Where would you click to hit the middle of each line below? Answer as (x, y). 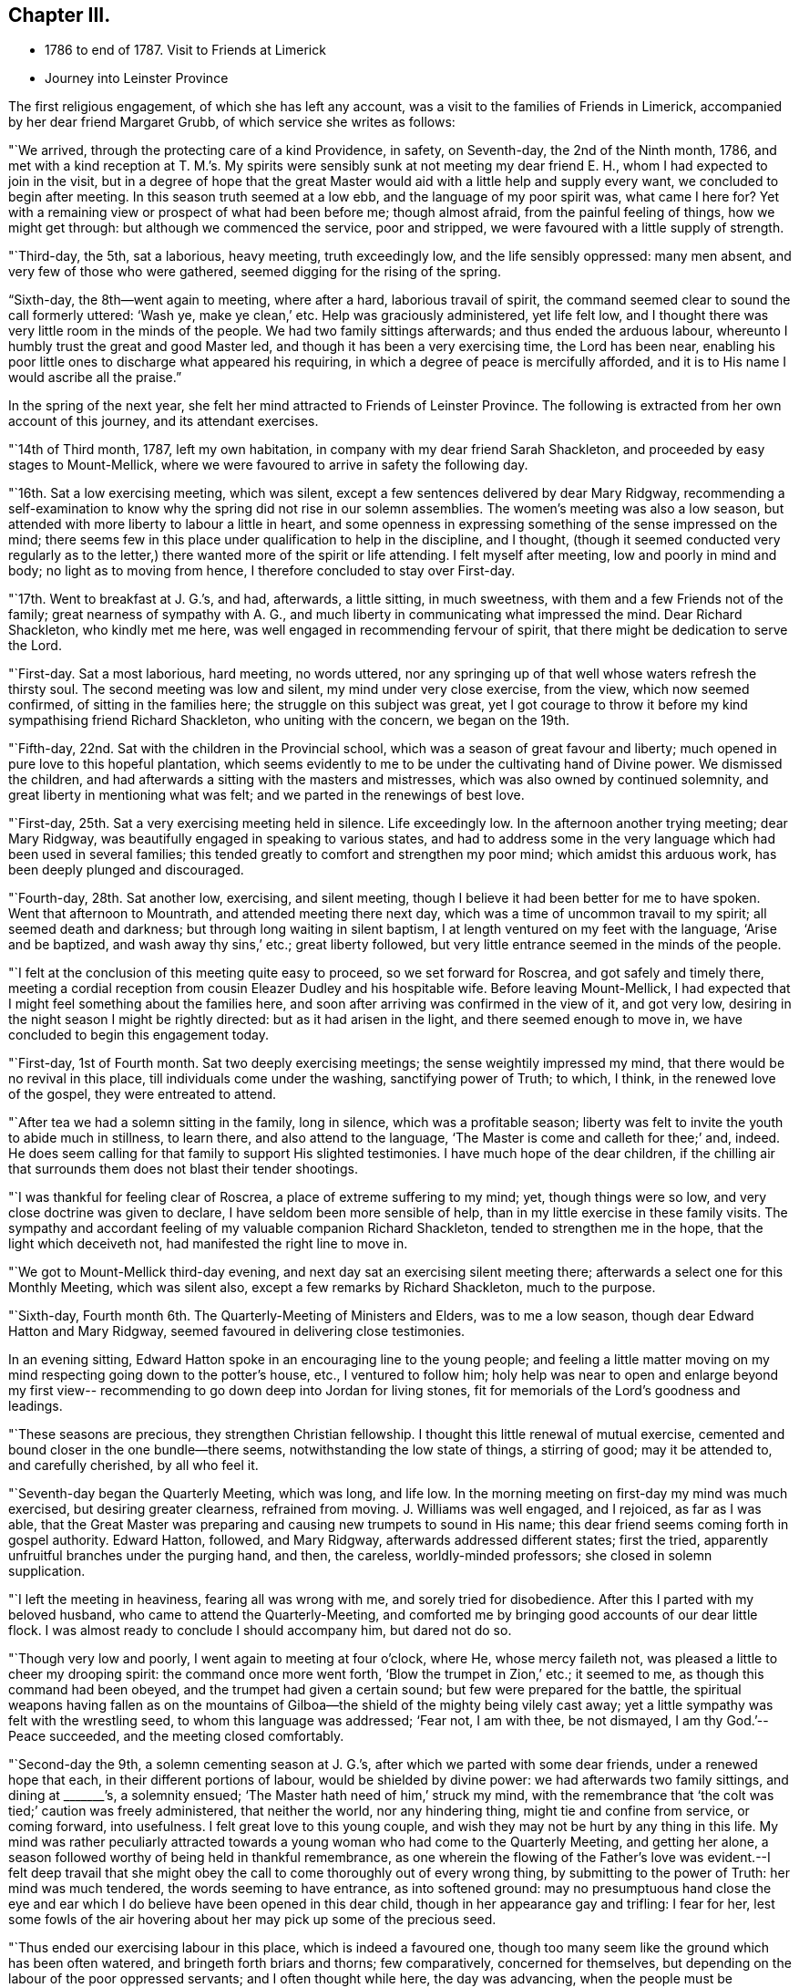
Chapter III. (60, 15)
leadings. (36, 1406)
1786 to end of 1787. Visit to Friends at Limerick (185, 50)
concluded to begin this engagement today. (139, 1035)
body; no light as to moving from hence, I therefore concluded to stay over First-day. (262, 571)
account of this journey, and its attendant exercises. (164, 421)
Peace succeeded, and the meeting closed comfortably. (176, 1736)
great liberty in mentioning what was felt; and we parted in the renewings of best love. (266, 795)
